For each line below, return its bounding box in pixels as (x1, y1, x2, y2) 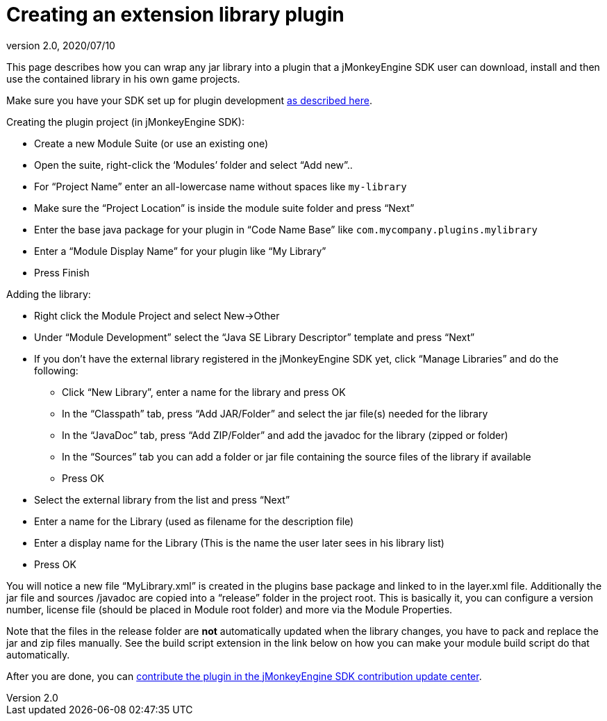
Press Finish (34, 266, 90, 279)
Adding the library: (6, 288, 91, 300)
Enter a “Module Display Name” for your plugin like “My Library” (34, 245, 326, 257)
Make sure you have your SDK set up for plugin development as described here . (6, 94, 373, 106)
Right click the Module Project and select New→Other (34, 309, 280, 322)
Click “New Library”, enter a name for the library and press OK (62, 386, 346, 398)
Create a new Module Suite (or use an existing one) (34, 137, 269, 149)
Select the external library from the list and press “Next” (34, 493, 290, 506)
